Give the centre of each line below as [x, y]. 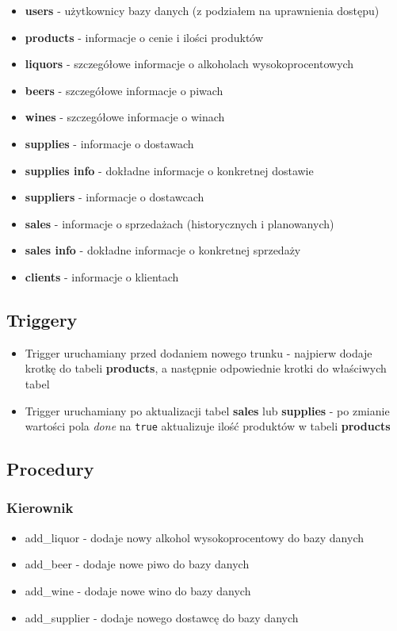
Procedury [50, 469]
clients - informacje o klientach [102, 276]
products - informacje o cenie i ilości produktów [144, 37]
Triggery [42, 319]
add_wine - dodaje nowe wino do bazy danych [138, 590]
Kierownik [40, 508]
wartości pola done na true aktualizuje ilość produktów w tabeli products [208, 426]
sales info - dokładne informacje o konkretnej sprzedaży [163, 250]
